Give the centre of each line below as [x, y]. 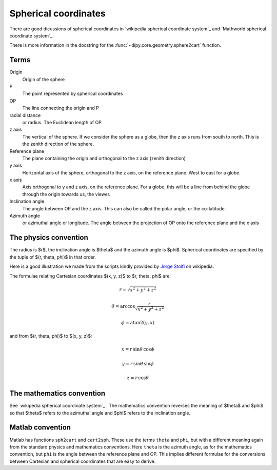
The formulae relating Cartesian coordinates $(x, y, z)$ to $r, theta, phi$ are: [90, 276]
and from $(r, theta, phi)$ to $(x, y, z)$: [51, 336]
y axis [16, 165]
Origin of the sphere [44, 79]
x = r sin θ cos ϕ [138, 349]
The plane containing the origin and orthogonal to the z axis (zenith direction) [104, 158]
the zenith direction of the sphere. [58, 144]
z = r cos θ [138, 378]
